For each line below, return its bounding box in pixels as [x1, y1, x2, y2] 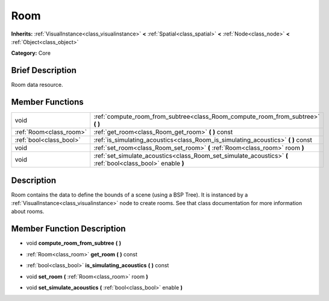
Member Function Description [11, 224, 126, 234]
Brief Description [11, 65, 77, 75]
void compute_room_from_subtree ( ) [26, 239, 122, 247]
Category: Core [11, 49, 51, 57]
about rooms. [11, 208, 45, 215]
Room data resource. [11, 81, 63, 89]
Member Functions [11, 97, 84, 107]
